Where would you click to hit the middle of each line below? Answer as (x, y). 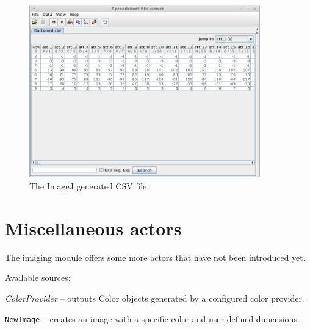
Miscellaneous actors (93, 228)
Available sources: (38, 278)
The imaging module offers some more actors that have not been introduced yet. (155, 257)
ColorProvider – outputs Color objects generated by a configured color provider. (155, 298)
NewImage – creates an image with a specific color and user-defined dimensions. (152, 318)
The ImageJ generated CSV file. (89, 186)
